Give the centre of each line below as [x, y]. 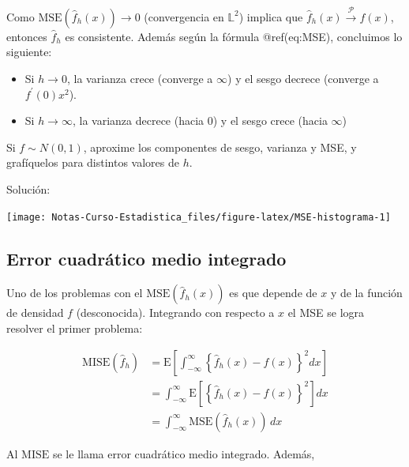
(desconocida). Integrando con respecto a [175, 313]
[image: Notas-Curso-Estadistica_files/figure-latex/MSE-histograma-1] [199, 217]
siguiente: [29, 52]
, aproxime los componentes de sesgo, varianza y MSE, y [220, 147]
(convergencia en [184, 16]
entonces [27, 36]
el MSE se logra [326, 313]
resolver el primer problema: [75, 328]
